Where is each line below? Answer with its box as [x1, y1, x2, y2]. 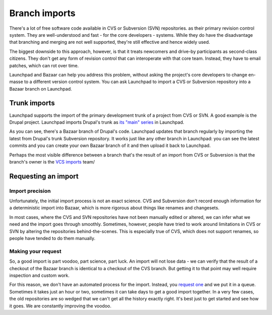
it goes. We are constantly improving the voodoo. [9, 302, 112, 309]
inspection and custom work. [9, 272, 70, 278]
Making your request [9, 248, 61, 255]
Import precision [9, 187, 51, 194]
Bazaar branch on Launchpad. [9, 86, 73, 92]
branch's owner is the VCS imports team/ [9, 159, 95, 165]
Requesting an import [9, 172, 79, 181]
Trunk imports [9, 99, 55, 108]
